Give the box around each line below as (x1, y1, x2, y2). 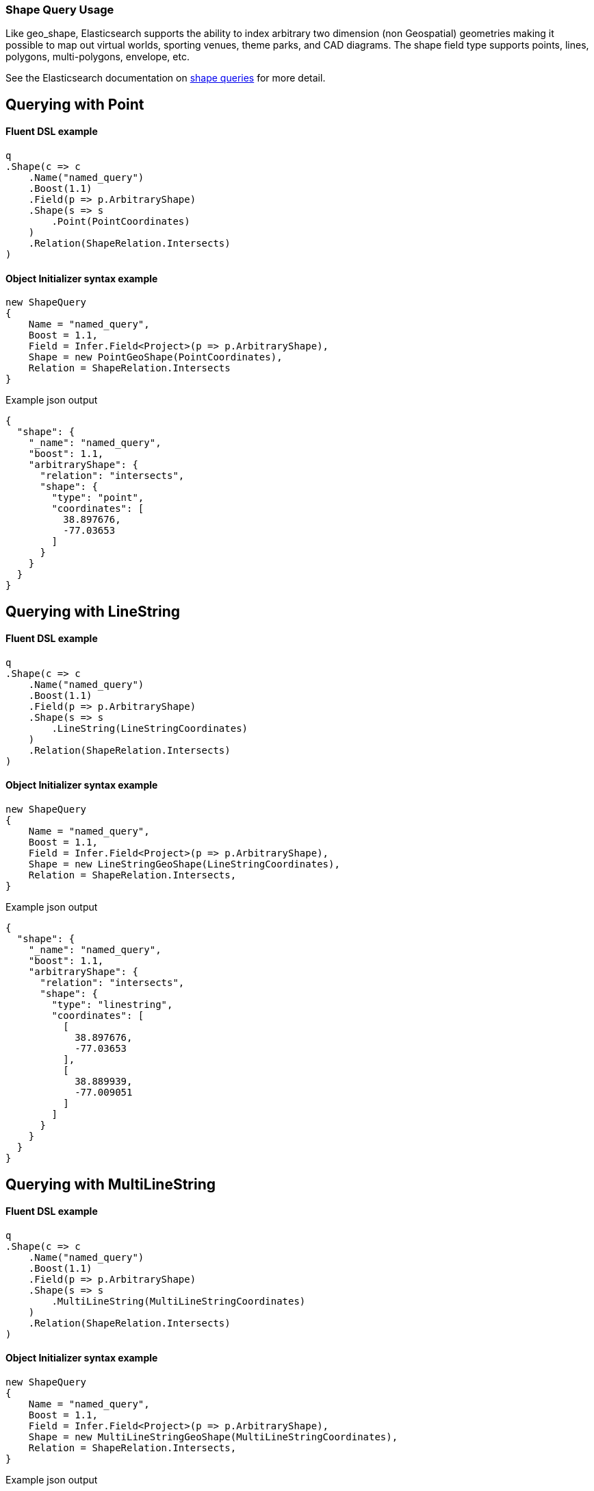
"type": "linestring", (51, 999, 173, 1011)
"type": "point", (51, 492, 144, 504)
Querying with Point (5, 95, 144, 113)
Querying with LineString (5, 602, 181, 620)
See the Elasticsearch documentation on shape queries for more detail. (5, 72, 326, 84)
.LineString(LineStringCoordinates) (51, 722, 248, 734)
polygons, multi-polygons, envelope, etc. (5, 51, 190, 63)
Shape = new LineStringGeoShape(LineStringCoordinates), (28, 859, 340, 870)
